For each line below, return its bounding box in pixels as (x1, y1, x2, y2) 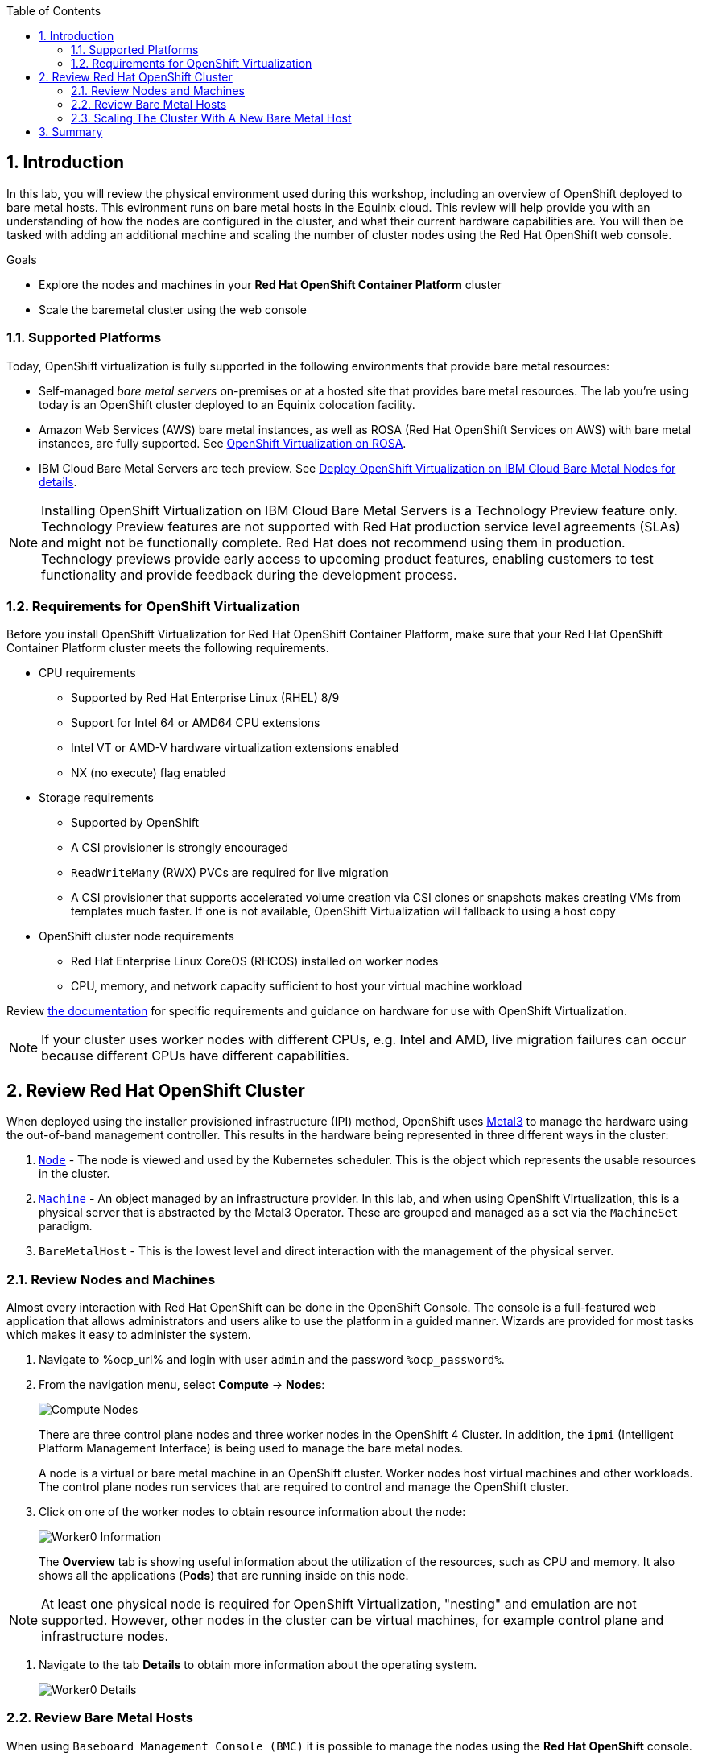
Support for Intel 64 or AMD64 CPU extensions (71, 716, 320, 730)
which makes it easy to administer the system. (6, 1327, 251, 1341)
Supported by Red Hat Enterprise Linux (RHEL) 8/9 (71, 691, 340, 705)
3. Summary (39, 125, 103, 138)
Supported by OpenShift (71, 816, 200, 830)
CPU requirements (39, 666, 136, 680)
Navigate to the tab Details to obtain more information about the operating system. (39, 1657, 477, 1671)
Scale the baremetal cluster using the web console (39, 302, 308, 316)
